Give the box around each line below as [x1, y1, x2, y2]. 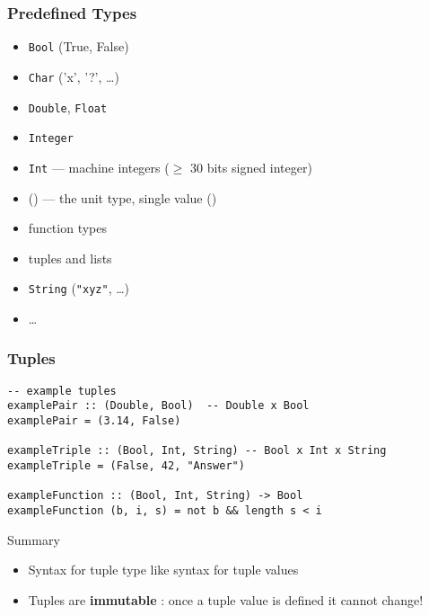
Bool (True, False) [28, 37, 129, 56]
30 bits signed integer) [190, 157, 312, 176]
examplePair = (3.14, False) [7, 414, 181, 428]
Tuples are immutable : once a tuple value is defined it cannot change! [28, 590, 424, 609]
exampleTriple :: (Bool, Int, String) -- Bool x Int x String [7, 444, 387, 458]
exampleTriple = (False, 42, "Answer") [7, 459, 245, 473]
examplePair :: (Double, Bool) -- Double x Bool [7, 399, 310, 413]
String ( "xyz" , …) [28, 279, 130, 298]
